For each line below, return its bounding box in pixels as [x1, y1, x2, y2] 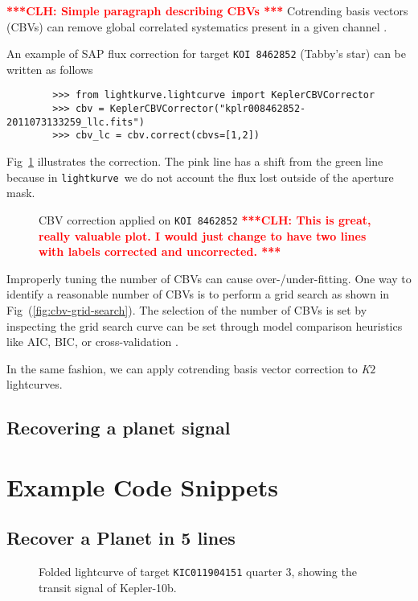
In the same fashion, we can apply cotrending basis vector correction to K [6, 360, 371, 377]
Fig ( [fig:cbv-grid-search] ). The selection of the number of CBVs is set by [6, 301, 367, 318]
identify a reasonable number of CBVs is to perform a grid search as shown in [6, 286, 390, 303]
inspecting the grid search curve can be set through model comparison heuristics [6, 317, 403, 334]
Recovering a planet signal [6, 415, 231, 440]
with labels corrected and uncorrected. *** [39, 243, 281, 260]
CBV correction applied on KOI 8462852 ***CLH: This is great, [39, 211, 371, 228]
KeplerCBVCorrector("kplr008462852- [109, 103, 306, 115]
